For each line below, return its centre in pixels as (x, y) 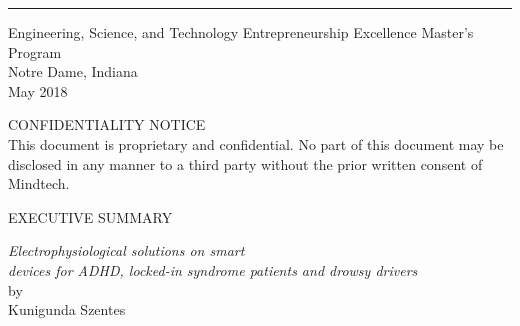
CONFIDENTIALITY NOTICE (107, 124)
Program (35, 51)
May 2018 (38, 90)
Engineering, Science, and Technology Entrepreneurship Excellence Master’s (241, 32)
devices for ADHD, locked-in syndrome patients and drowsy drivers (213, 269)
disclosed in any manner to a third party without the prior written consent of (245, 163)
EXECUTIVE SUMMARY (90, 216)
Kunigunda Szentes (67, 309)
